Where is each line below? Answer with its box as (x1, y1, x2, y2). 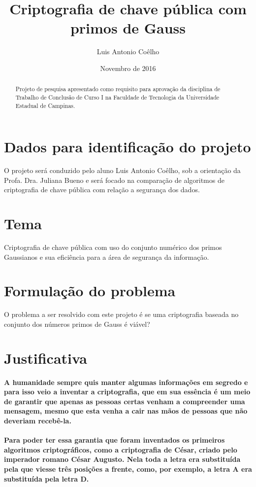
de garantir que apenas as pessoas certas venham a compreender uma (4, 396, 245, 406)
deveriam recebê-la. (4, 415, 71, 425)
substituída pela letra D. (4, 473, 89, 484)
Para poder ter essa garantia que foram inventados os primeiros (4, 435, 225, 445)
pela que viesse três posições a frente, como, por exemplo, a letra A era (4, 463, 252, 474)
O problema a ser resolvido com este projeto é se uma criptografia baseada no (4, 309, 239, 319)
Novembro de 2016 (100, 63, 156, 73)
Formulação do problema (4, 280, 176, 301)
